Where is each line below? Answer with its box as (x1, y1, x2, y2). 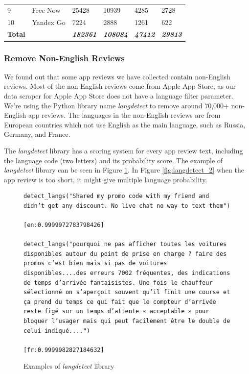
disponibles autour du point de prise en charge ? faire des (23, 250, 227, 257)
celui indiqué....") (23, 327, 91, 334)
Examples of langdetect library (23, 361, 114, 371)
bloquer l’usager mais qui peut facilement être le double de (23, 318, 230, 324)
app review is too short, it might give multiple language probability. (4, 174, 207, 184)
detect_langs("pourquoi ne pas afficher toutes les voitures (23, 241, 227, 248)
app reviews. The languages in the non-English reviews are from (28, 110, 221, 120)
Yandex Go (32, 17, 66, 27)
